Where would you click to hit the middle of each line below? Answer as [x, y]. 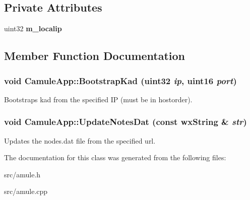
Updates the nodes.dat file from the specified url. [80, 140]
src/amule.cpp [26, 191]
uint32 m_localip [33, 28]
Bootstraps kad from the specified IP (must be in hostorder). [98, 99]
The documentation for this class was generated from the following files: [115, 157]
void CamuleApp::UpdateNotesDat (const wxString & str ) [126, 122]
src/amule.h [22, 174]
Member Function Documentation [95, 56]
